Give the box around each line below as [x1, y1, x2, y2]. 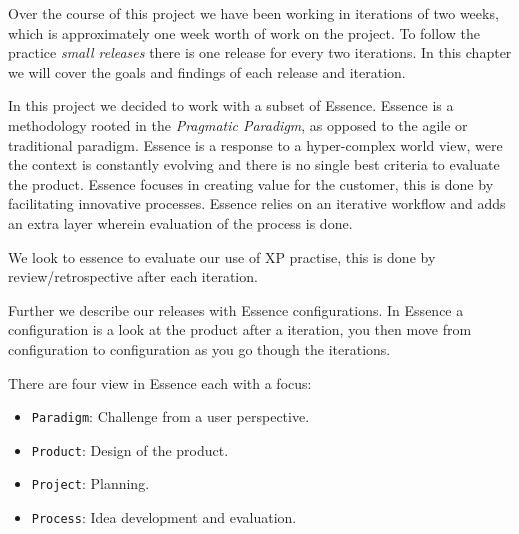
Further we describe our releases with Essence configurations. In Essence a [8, 299, 464, 320]
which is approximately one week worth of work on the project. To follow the [8, 22, 480, 43]
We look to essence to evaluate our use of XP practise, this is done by [8, 246, 436, 267]
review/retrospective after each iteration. [8, 266, 258, 287]
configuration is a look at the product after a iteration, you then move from [8, 319, 472, 340]
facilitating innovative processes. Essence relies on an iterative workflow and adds [8, 193, 506, 214]
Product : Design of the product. [31, 439, 229, 460]
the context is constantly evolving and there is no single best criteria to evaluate [8, 154, 500, 175]
